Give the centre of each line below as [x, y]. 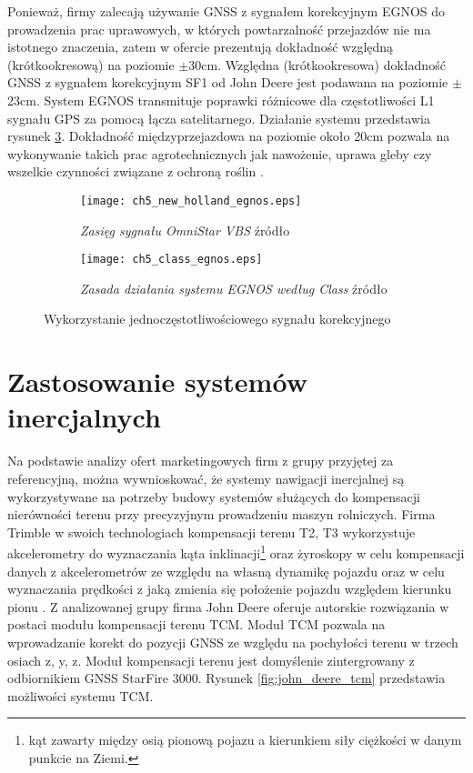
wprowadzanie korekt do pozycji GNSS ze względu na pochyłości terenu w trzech [233, 642]
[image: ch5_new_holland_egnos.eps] [191, 201]
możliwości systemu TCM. [81, 695]
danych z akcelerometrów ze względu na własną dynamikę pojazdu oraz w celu [226, 571]
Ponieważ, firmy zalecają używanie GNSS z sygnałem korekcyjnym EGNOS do [226, 11]
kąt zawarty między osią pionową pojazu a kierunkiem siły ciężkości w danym [245, 740]
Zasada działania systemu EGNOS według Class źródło [234, 288]
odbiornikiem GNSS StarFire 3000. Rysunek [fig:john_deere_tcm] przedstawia [226, 678]
